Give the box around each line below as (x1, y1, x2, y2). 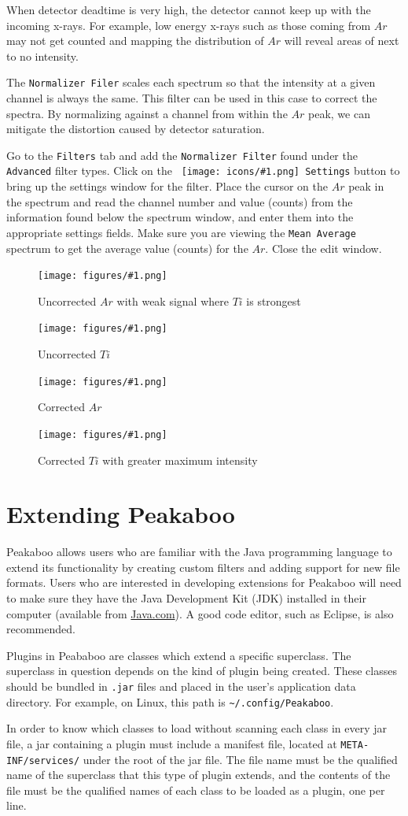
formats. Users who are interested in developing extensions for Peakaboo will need (6, 574, 402, 591)
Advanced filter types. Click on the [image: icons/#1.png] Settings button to (6, 162, 400, 179)
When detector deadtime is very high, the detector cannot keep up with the (6, 2, 371, 17)
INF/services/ (6, 755, 80, 766)
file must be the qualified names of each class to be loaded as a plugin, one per (6, 781, 385, 798)
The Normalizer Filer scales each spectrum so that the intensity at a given (6, 74, 376, 91)
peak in (348, 178, 384, 195)
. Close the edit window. (265, 239, 382, 256)
